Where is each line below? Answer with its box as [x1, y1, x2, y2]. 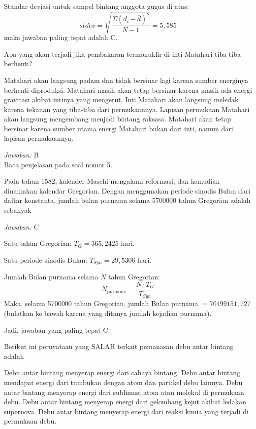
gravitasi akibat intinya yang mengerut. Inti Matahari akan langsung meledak [4, 94, 239, 105]
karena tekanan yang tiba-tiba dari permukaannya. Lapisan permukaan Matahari [4, 104, 250, 114]
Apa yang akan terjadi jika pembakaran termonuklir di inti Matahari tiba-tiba [4, 48, 241, 59]
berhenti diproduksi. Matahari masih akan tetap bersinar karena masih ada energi [4, 84, 252, 95]
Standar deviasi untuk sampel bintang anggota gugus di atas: [4, 1, 189, 11]
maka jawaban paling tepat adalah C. [4, 32, 118, 42]
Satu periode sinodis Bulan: [4, 254, 88, 265]
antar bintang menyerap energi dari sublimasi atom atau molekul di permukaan [4, 387, 244, 397]
